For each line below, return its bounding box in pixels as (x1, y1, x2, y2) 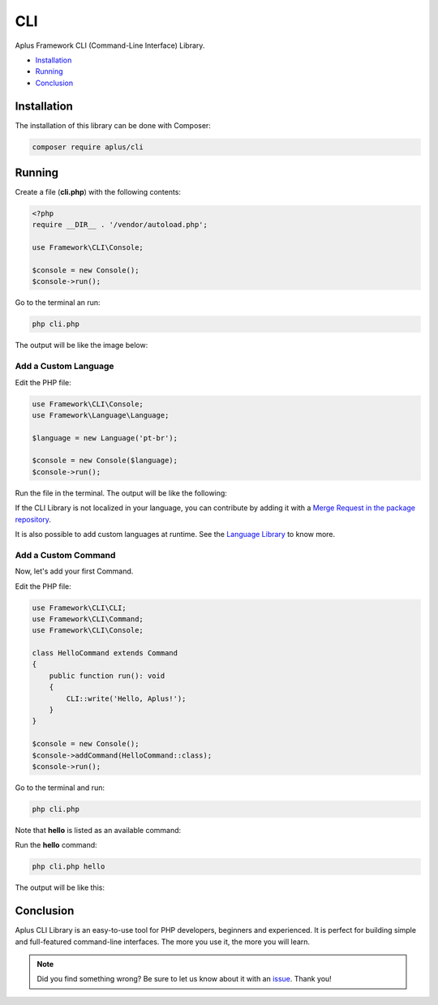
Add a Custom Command (15, 549, 116, 560)
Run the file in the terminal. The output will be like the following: (15, 487, 227, 498)
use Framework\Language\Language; (32, 410, 170, 419)
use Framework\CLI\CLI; (32, 603, 127, 612)
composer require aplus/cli (32, 142, 144, 152)
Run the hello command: (15, 840, 97, 850)
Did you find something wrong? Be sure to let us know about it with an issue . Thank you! (36, 974, 332, 984)
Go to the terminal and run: (15, 783, 105, 792)
